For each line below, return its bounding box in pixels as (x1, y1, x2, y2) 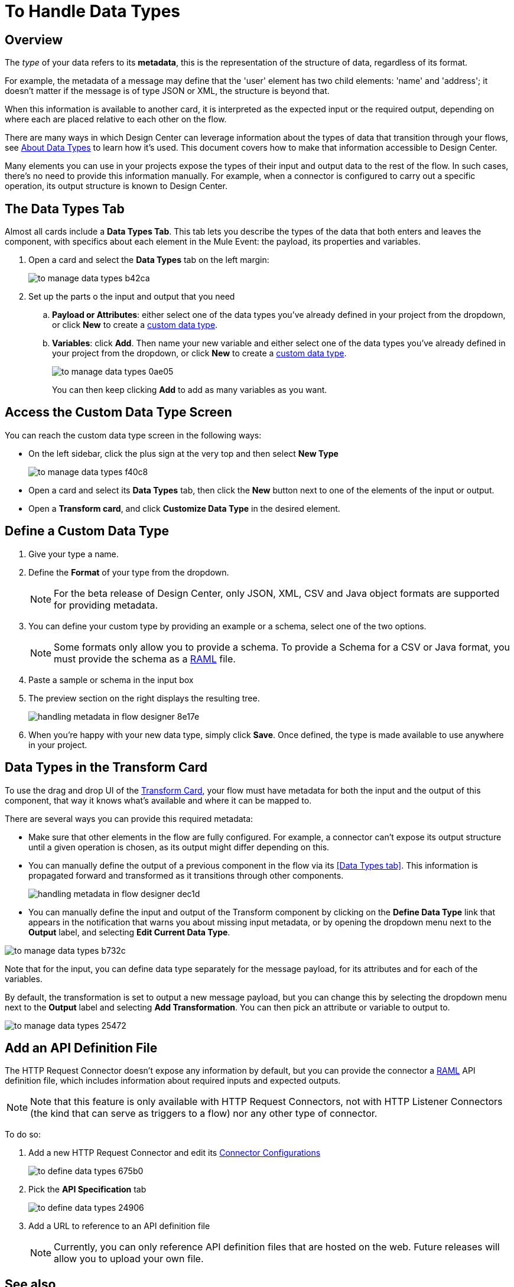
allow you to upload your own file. (54, 1253, 204, 1265)
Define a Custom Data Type (5, 524, 169, 539)
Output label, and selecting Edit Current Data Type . (28, 927, 230, 937)
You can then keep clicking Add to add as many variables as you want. (52, 385, 327, 395)
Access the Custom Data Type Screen (5, 405, 232, 420)
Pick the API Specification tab (28, 1184, 147, 1195)
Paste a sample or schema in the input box (28, 674, 194, 685)
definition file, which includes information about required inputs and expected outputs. (5, 1075, 341, 1086)
